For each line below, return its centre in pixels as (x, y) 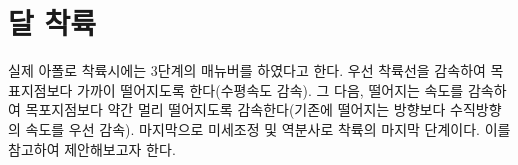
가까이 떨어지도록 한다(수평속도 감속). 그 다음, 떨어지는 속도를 (270, 89)
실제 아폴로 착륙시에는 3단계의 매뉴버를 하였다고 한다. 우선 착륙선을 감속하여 (247, 70)
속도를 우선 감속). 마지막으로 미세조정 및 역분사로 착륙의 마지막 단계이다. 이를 (268, 128)
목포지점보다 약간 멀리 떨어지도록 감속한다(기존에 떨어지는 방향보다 (235, 109)
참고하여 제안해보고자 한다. (92, 148)
